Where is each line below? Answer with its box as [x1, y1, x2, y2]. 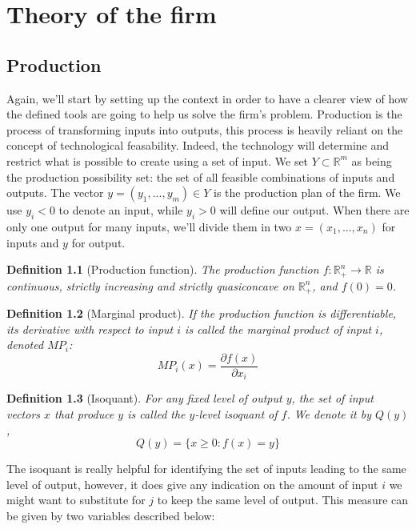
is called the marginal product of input [185, 320, 372, 337]
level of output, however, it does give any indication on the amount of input [6, 475, 378, 492]
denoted [6, 336, 44, 353]
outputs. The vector [6, 184, 104, 201]
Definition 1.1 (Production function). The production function [6, 261, 319, 278]
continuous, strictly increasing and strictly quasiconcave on [6, 277, 294, 294]
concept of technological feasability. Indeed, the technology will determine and [6, 137, 390, 154]
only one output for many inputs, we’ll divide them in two [6, 218, 292, 234]
